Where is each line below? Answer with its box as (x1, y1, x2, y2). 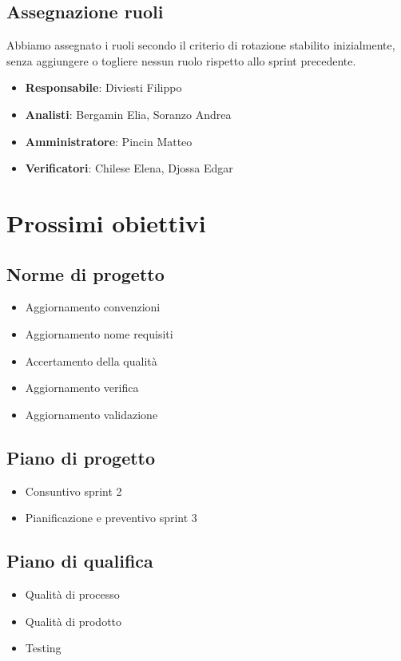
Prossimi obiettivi (6, 206, 206, 239)
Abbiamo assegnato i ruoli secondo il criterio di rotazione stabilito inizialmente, (6, 37, 395, 53)
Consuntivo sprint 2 (25, 482, 122, 499)
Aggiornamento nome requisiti (25, 325, 173, 342)
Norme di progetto (6, 261, 165, 286)
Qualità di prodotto (25, 612, 122, 629)
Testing (25, 639, 62, 656)
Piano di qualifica (6, 548, 153, 573)
